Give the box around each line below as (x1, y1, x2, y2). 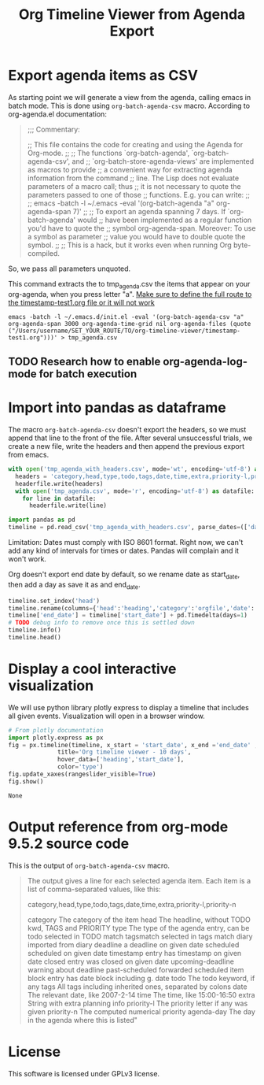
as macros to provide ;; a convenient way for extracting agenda (27, 165, 233, 174)
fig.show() (8, 777, 44, 785)
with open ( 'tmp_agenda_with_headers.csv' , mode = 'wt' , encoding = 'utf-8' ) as (8, 465, 262, 473)
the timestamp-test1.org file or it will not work (8, 298, 155, 307)
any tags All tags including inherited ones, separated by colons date (27, 982, 247, 991)
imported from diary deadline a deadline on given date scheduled (27, 939, 240, 950)
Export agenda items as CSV (8, 67, 199, 84)
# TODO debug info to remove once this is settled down (8, 619, 195, 627)
